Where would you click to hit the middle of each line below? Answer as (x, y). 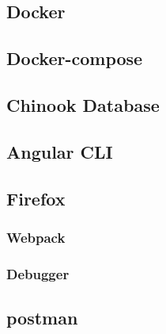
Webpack (36, 237)
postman (42, 317)
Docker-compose (75, 58)
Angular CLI (60, 151)
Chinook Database (83, 104)
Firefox (36, 198)
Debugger (38, 273)
